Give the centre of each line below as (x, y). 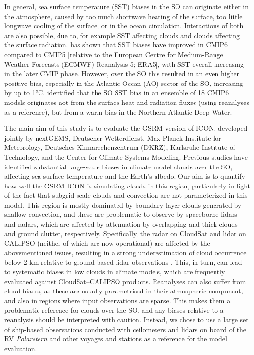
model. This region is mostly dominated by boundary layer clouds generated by (123, 204)
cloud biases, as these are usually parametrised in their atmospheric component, (124, 291)
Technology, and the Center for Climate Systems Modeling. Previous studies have (126, 157)
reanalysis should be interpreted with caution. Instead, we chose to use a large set (127, 319)
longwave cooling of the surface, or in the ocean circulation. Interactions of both (124, 26)
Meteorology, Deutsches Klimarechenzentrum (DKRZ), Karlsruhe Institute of (120, 147)
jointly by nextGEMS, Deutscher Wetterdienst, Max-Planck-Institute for (113, 137)
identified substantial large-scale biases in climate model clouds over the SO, (118, 166)
